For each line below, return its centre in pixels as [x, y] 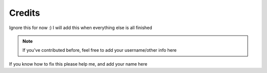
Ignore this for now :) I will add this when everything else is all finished [81, 28]
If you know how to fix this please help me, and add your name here [78, 64]
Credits [25, 13]
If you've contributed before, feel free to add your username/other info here [100, 50]
